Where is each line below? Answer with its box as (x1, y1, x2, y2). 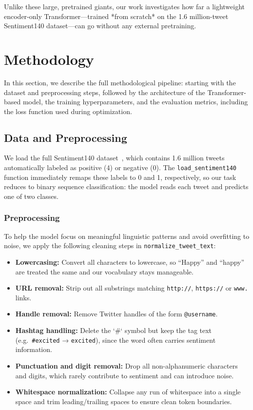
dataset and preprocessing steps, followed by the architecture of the (4, 87, 205, 97)
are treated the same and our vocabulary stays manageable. (15, 266, 194, 276)
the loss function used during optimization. (4, 106, 132, 116)
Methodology (4, 49, 94, 69)
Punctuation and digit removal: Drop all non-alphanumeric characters (15, 360, 238, 371)
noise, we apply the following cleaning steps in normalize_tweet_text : (4, 240, 216, 251)
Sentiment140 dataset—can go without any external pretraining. (4, 20, 196, 31)
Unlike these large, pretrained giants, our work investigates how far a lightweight (4, 1, 245, 11)
